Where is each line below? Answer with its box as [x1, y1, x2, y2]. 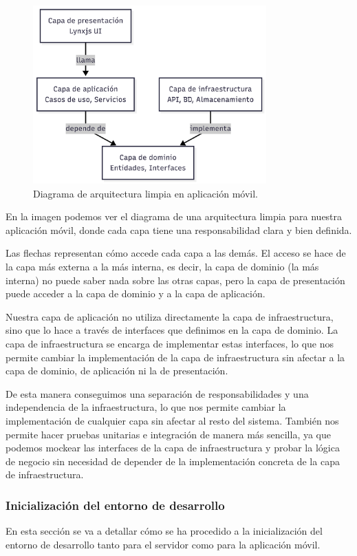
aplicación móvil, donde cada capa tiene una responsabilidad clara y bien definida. [6, 222, 352, 237]
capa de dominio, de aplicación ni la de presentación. [6, 363, 228, 378]
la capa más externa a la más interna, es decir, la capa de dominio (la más [6, 259, 319, 273]
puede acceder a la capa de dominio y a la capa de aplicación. [6, 286, 266, 301]
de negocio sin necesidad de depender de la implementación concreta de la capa [6, 453, 340, 468]
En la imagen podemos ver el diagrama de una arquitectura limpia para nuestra [6, 209, 343, 224]
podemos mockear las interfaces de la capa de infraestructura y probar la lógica [6, 440, 340, 455]
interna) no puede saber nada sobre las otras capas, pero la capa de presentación [6, 272, 345, 287]
